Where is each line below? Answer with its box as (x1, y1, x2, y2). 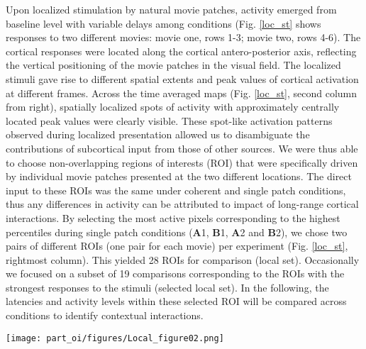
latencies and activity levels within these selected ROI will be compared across (6, 294, 347, 309)
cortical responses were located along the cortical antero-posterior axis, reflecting (6, 43, 357, 58)
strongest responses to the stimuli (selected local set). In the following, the (6, 279, 329, 294)
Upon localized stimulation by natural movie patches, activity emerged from (6, 2, 337, 16)
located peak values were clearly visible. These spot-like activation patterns (6, 113, 333, 128)
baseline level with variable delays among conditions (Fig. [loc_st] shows (6, 16, 321, 31)
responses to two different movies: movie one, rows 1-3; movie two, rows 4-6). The (6, 30, 361, 45)
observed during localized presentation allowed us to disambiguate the (6, 127, 310, 142)
